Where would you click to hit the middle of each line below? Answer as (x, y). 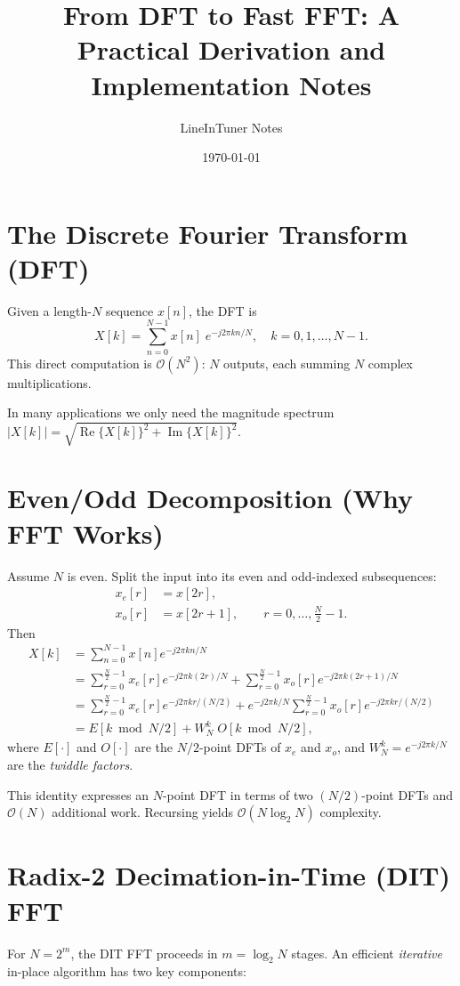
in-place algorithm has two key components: (127, 971)
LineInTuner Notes (231, 127)
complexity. (351, 812)
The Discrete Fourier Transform (208, 233)
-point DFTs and (407, 794)
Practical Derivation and (231, 49)
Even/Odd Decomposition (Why (210, 498)
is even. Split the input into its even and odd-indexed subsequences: (252, 575)
